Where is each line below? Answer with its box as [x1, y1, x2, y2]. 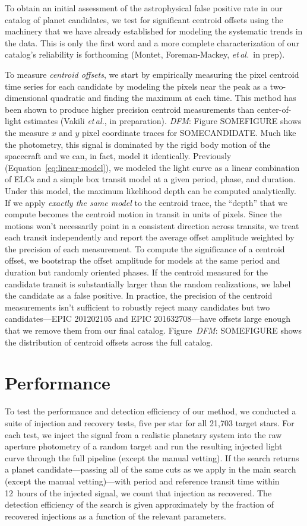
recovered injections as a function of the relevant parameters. [5, 509, 226, 522]
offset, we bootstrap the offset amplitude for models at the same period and [5, 254, 280, 267]
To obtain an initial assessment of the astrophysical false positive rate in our [5, 2, 283, 14]
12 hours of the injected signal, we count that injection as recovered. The [5, 486, 272, 499]
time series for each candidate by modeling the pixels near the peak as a [5, 80, 268, 92]
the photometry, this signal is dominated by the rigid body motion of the [5, 138, 271, 150]
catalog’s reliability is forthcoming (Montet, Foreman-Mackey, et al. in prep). [5, 48, 285, 61]
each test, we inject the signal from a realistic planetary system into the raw [5, 428, 282, 441]
